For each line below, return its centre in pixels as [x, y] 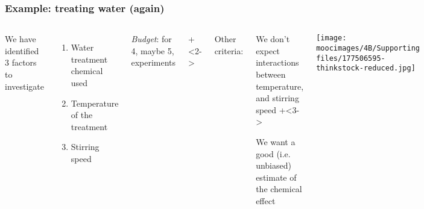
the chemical [279, 189]
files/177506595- [351, 58]
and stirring [277, 98]
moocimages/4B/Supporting [368, 48]
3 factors [21, 62]
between [271, 74]
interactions [277, 62]
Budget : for [151, 39]
